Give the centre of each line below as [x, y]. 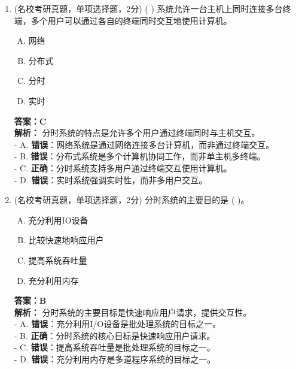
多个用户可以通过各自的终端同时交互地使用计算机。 [131, 20]
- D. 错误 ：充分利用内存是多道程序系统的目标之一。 [115, 359]
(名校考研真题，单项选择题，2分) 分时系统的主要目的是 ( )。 [132, 200]
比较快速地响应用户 [66, 240]
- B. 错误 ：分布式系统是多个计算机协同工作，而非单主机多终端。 [140, 156]
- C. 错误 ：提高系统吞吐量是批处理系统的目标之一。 [115, 347]
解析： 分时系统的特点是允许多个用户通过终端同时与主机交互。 [137, 133]
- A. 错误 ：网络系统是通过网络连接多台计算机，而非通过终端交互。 [144, 144]
